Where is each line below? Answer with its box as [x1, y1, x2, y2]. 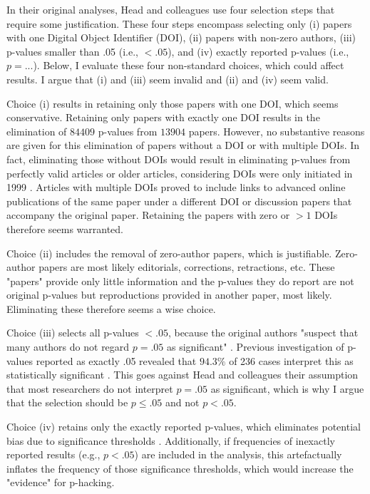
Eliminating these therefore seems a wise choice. [6, 301, 216, 316]
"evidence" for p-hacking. [6, 475, 115, 490]
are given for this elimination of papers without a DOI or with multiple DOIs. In [6, 138, 360, 153]
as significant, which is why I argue [210, 381, 364, 396]
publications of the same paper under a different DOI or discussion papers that [6, 193, 352, 208]
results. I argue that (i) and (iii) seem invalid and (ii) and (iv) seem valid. [6, 71, 329, 86]
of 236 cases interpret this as [229, 353, 354, 368]
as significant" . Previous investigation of [167, 339, 344, 354]
